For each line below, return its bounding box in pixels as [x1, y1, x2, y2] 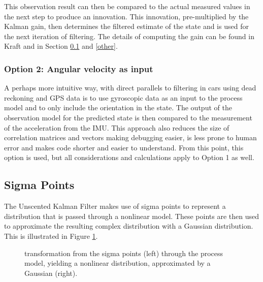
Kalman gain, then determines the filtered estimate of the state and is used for [4, 21, 249, 32]
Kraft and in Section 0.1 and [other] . [4, 41, 118, 51]
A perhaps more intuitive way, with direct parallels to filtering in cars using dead [4, 82, 256, 93]
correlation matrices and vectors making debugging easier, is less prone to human [4, 132, 257, 143]
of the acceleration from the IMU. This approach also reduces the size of [4, 122, 229, 133]
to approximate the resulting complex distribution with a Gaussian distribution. [4, 221, 253, 231]
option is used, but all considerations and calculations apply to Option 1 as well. [4, 152, 254, 163]
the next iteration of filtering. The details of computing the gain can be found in [4, 30, 254, 41]
